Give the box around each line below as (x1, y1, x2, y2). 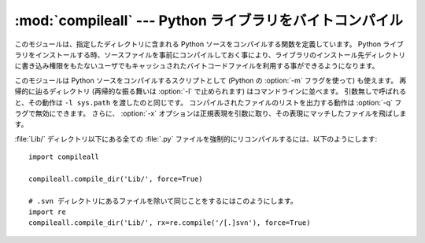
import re (28, 208, 66, 216)
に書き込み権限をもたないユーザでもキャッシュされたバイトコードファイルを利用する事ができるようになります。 (14, 61, 379, 71)
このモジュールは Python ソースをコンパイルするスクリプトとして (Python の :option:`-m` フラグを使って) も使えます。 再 (14, 75, 407, 85)
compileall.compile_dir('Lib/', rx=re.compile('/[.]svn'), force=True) (28, 219, 311, 227)
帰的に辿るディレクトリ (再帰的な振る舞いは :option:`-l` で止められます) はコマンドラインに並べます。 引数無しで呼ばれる (14, 87, 407, 96)
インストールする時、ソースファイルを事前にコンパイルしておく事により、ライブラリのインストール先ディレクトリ (35, 50, 406, 59)
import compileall (28, 153, 100, 161)
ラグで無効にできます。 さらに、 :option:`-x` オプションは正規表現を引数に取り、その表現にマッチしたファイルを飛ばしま (14, 109, 407, 118)
